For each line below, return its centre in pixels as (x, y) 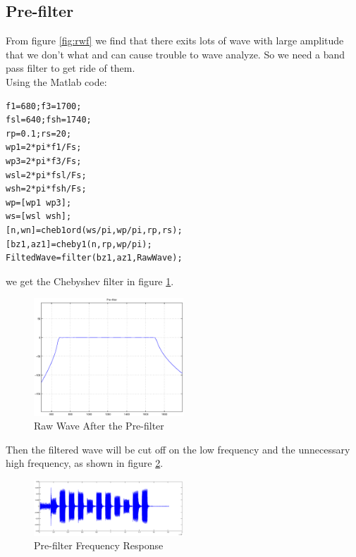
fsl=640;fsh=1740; (49, 120)
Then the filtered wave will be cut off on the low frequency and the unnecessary (178, 449)
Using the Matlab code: (56, 81)
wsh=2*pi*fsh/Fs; (46, 189)
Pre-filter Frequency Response (99, 545)
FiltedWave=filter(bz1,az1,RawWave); (94, 258)
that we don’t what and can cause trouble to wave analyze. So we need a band (176, 54)
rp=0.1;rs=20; (39, 133)
